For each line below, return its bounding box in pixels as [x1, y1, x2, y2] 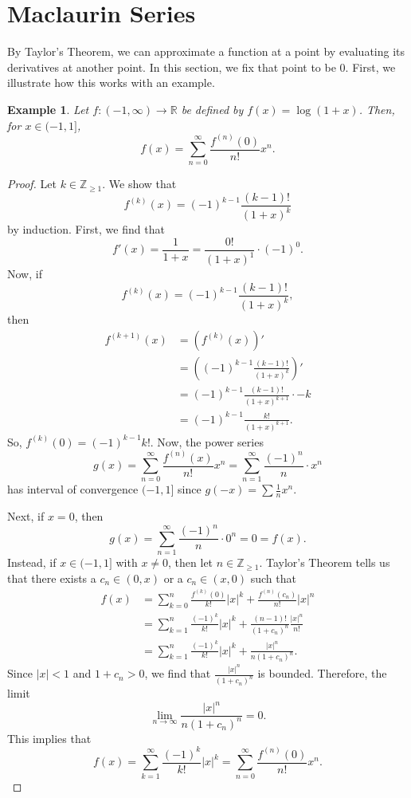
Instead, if [7, 554, 57, 571]
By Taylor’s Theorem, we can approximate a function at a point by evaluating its [7, 43, 405, 60]
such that [250, 569, 296, 586]
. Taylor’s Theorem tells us [259, 554, 390, 571]
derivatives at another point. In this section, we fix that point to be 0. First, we [7, 58, 396, 75]
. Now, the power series [150, 433, 264, 450]
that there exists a [7, 569, 96, 586]
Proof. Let [7, 175, 57, 192]
